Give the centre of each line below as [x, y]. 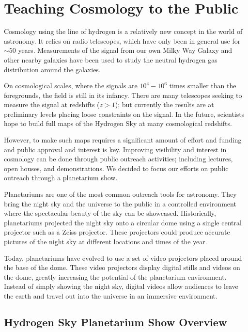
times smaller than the [203, 86]
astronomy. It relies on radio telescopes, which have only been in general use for [122, 40]
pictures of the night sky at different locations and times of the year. [106, 241]
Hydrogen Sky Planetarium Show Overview [116, 322]
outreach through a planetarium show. [61, 178]
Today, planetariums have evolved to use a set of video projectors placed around [123, 258]
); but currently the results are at [164, 104]
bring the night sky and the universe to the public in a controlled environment [120, 203]
